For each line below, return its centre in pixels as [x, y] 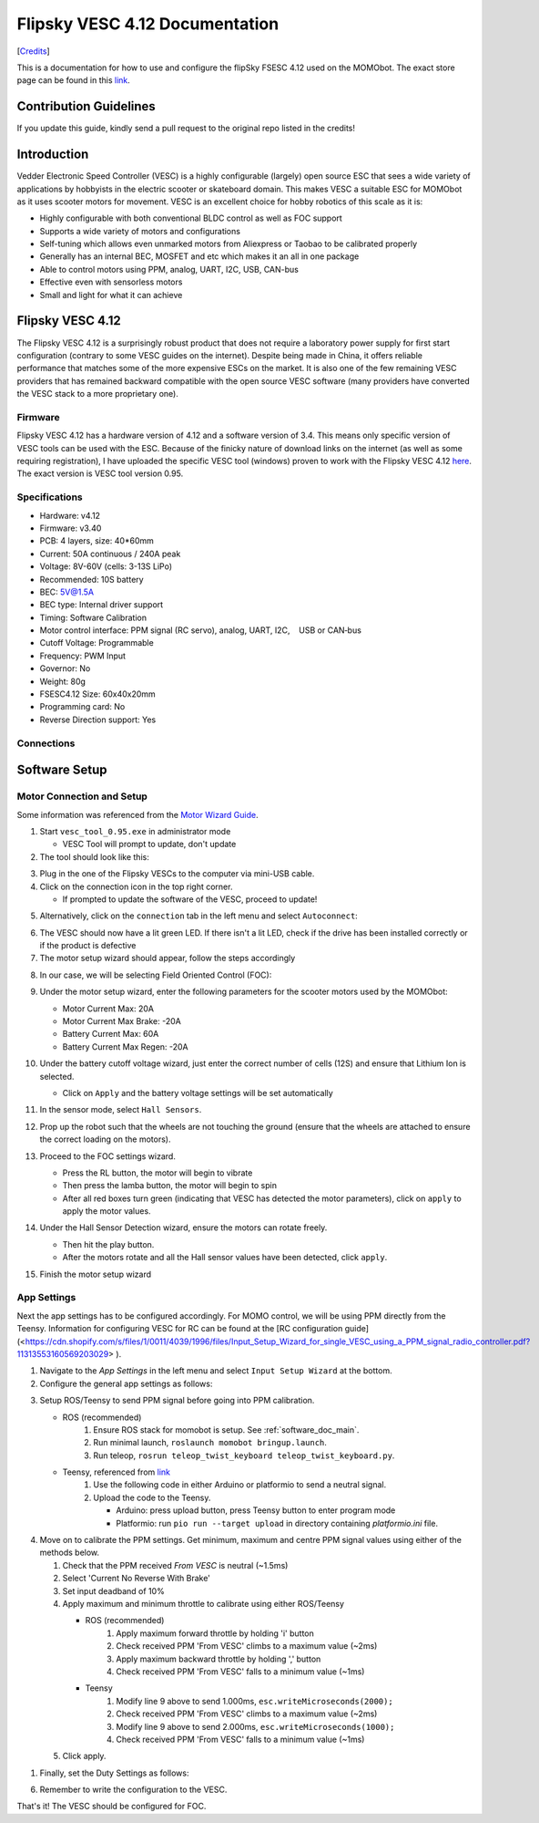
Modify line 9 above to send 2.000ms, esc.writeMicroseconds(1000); [255, 1726]
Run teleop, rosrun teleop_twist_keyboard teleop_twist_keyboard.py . [244, 1455]
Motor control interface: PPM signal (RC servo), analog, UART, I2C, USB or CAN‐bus [200, 630]
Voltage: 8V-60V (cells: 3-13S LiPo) [106, 566]
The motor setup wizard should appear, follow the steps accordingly [168, 958]
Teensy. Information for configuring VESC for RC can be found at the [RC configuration [180, 1329]
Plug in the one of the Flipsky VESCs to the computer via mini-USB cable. [177, 874]
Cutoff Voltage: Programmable [97, 643]
